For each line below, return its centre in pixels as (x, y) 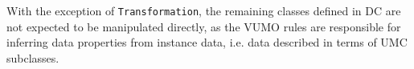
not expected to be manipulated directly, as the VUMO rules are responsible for (204, 26)
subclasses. (33, 57)
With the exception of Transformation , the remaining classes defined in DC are (204, 10)
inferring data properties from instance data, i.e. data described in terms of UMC (207, 42)
